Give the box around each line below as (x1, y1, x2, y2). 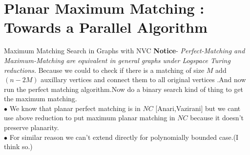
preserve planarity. (4, 122, 59, 133)
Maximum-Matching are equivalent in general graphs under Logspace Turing (4, 55, 230, 65)
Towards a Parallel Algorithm (4, 17, 208, 37)
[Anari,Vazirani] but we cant (155, 103, 241, 113)
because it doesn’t (190, 112, 244, 123)
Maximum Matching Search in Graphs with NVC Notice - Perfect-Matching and (4, 45, 245, 56)
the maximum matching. (4, 93, 77, 104)
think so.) (4, 141, 33, 152)
